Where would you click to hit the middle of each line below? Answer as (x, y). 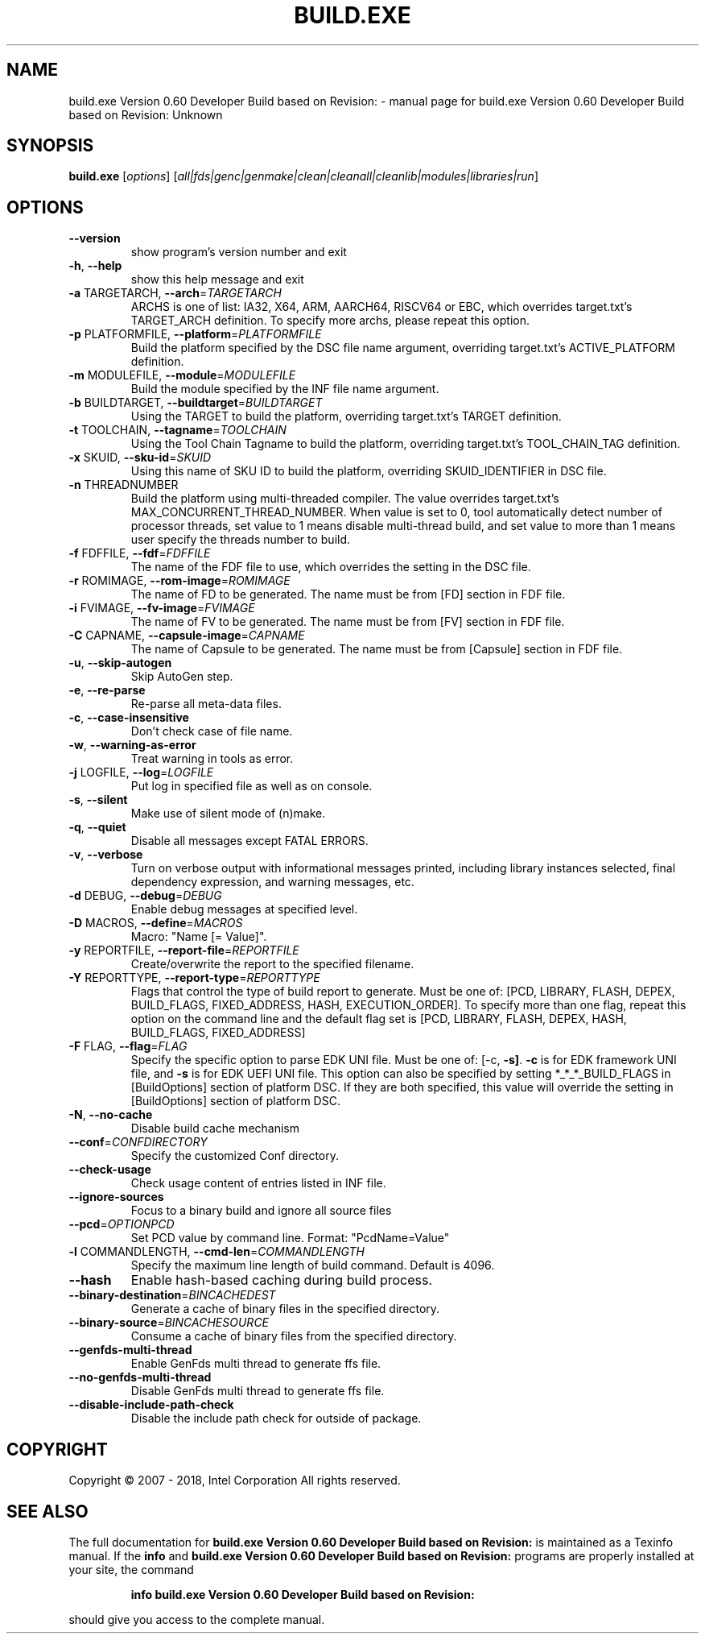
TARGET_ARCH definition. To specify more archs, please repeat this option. (330, 321)
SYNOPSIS (50, 146)
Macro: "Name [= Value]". (199, 937)
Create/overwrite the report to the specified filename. (272, 964)
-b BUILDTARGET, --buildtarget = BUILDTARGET (196, 403)
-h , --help (95, 266)
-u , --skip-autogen (120, 663)
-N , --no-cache (111, 1115)
